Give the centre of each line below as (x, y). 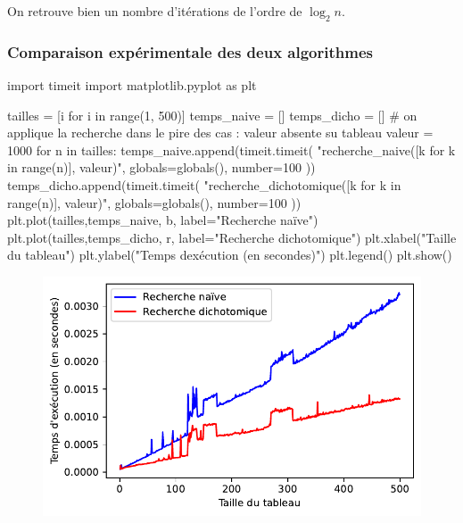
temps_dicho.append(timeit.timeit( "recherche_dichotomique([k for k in (204, 184)
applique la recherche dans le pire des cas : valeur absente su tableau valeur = (220, 133)
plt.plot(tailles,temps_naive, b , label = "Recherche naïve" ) (163, 220)
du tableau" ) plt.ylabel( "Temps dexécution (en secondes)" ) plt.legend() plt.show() (230, 255)
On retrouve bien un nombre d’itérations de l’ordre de (155, 11)
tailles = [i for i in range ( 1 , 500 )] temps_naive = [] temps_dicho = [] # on (212, 115)
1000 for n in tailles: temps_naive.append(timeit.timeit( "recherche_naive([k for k (231, 149)
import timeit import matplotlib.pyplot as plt (132, 85)
